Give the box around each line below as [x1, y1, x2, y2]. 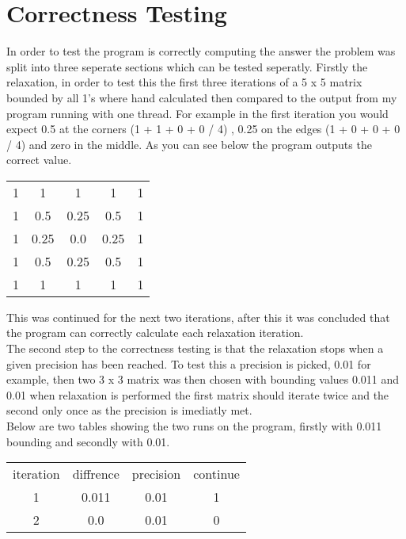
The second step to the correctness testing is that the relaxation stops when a [6, 340, 384, 357]
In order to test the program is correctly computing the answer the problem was [6, 43, 396, 59]
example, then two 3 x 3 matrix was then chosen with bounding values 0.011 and [6, 371, 400, 388]
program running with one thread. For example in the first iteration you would [6, 105, 389, 121]
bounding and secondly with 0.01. [6, 433, 170, 449]
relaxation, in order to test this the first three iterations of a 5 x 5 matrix [6, 74, 362, 90]
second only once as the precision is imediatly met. [6, 402, 252, 419]
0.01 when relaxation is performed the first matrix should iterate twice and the [6, 386, 389, 403]
